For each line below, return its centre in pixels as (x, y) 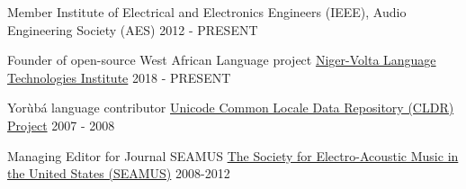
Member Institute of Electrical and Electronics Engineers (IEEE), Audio (207, 12)
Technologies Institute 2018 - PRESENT (119, 77)
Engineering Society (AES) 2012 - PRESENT (133, 29)
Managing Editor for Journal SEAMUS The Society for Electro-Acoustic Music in (233, 155)
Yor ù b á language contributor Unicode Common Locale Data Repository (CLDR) (231, 108)
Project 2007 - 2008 (61, 125)
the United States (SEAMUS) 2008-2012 (119, 173)
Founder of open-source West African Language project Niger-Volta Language (222, 60)
